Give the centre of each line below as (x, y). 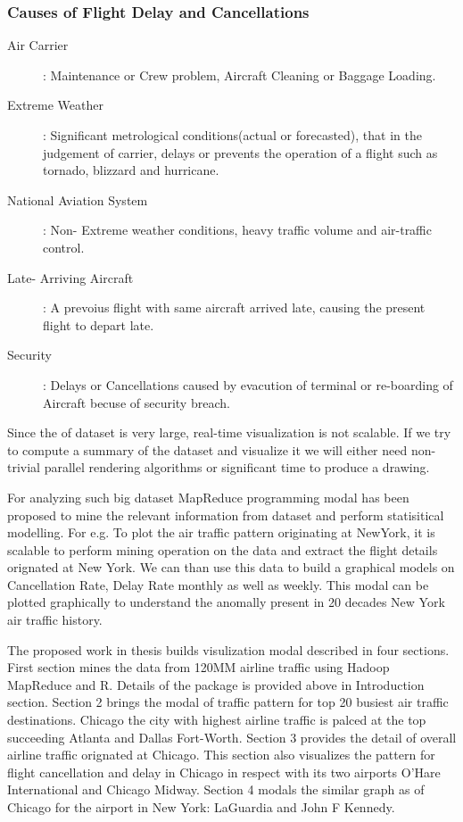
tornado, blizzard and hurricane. (131, 170)
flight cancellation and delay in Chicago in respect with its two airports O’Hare (224, 772)
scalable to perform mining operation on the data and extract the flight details (223, 549)
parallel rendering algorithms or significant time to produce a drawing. (237, 467)
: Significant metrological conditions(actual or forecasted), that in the (232, 135)
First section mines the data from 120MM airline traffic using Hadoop (198, 667)
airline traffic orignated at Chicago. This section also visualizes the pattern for (221, 755)
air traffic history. (55, 620)
